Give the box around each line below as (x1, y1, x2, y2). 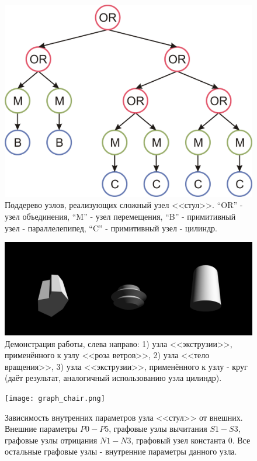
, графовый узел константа (131, 434, 225, 446)
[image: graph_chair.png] (5, 394, 105, 403)
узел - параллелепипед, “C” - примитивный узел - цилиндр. (5, 221, 217, 234)
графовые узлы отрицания (5, 434, 98, 446)
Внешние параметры (5, 422, 78, 435)
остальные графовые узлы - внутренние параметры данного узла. (5, 445, 237, 457)
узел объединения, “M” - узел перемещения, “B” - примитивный (5, 210, 236, 222)
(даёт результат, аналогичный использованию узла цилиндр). (5, 372, 222, 384)
